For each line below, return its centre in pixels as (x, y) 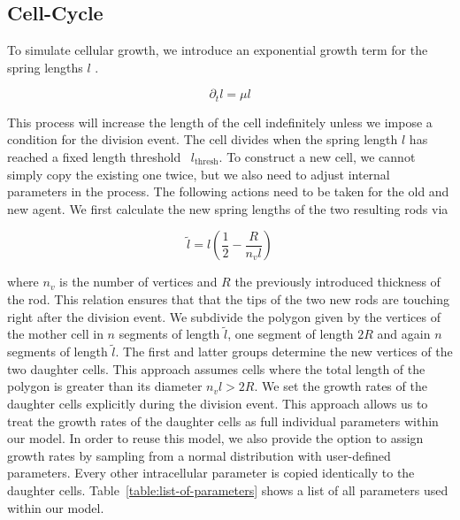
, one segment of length (291, 334)
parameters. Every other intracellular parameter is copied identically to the (211, 473)
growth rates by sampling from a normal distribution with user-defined (199, 455)
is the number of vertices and (138, 282)
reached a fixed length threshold (94, 157)
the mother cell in (55, 334)
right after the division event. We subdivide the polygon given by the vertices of (224, 316)
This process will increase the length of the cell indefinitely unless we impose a (220, 122)
